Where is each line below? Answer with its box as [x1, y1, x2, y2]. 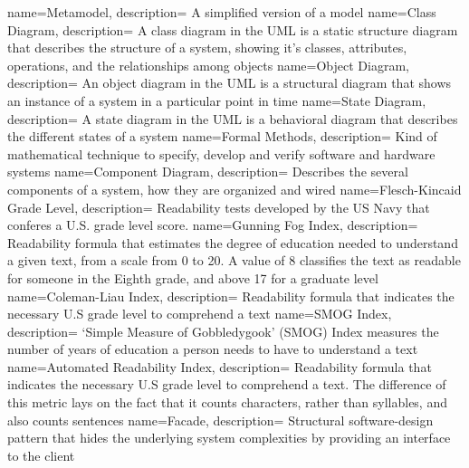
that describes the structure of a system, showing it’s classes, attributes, [7, 38, 407, 57]
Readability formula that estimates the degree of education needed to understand [7, 233, 458, 252]
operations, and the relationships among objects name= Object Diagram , [7, 55, 410, 74]
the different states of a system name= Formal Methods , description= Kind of [7, 127, 437, 146]
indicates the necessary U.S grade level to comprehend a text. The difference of [7, 375, 446, 394]
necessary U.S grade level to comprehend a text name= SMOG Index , [7, 304, 392, 323]
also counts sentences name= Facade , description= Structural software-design [7, 410, 434, 429]
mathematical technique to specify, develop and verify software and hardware [7, 144, 435, 163]
